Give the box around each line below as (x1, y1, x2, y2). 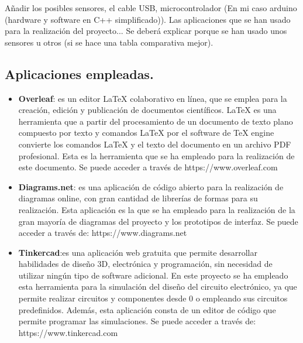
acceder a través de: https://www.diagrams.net (18, 227, 187, 239)
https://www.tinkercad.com (18, 326, 118, 338)
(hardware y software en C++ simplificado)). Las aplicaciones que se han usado (5, 13, 291, 25)
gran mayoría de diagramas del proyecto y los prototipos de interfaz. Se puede (18, 215, 298, 227)
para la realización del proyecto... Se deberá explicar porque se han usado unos (5, 25, 287, 37)
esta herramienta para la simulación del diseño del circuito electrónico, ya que (18, 280, 297, 293)
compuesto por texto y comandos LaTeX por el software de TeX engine (18, 126, 274, 139)
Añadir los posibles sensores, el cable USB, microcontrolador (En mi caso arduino (5, 2, 297, 13)
